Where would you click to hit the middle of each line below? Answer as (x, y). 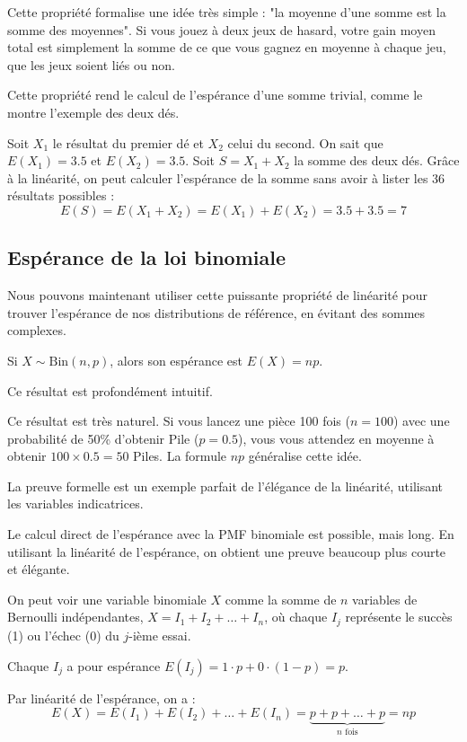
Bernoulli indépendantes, (75, 617)
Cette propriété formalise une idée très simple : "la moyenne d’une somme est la (227, 12)
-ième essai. (160, 635)
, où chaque (296, 617)
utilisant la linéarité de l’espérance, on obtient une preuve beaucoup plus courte (227, 551)
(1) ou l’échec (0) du (63, 635)
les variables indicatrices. (75, 503)
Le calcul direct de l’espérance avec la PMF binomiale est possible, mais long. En (231, 534)
